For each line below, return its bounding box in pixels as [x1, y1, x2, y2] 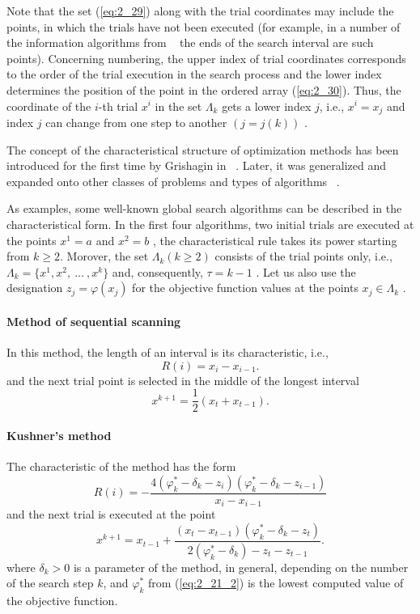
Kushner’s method [6, 427, 112, 443]
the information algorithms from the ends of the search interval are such [6, 34, 374, 51]
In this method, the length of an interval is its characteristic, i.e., [6, 344, 329, 361]
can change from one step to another [45, 114, 227, 131]
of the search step [6, 574, 94, 591]
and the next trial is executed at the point [6, 506, 216, 523]
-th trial [98, 97, 138, 114]
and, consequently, [112, 263, 203, 280]
